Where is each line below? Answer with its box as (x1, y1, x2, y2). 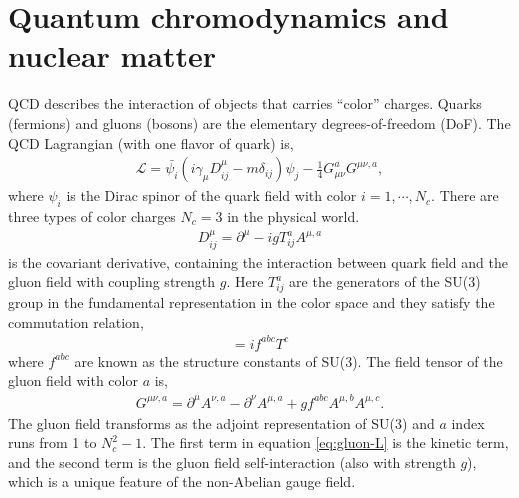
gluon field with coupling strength (8, 271, 216, 292)
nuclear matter (8, 35, 217, 76)
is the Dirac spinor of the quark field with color (66, 185, 357, 206)
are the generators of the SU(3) (289, 271, 481, 292)
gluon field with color (8, 370, 138, 391)
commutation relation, (8, 311, 144, 332)
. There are (431, 185, 499, 206)
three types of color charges (8, 205, 176, 226)
